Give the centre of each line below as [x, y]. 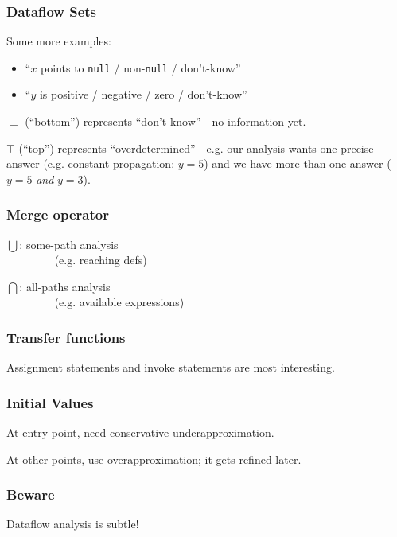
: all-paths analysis [65, 286]
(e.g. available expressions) [119, 302]
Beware [31, 494]
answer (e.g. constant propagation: [91, 163]
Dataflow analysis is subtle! [73, 524]
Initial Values [50, 402]
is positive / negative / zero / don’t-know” [143, 94]
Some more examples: [59, 41]
